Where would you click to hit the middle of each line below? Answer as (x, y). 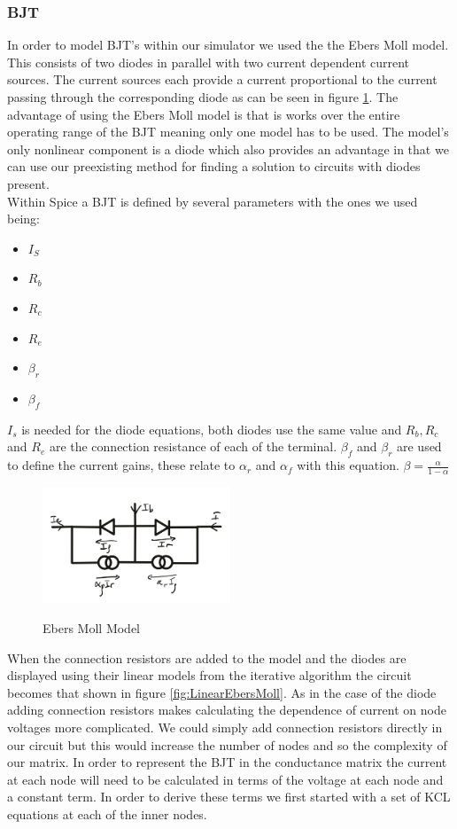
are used (419, 446)
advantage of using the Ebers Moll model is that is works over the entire (204, 114)
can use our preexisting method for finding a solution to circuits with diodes (214, 166)
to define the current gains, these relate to (121, 465)
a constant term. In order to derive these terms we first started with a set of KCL (229, 797)
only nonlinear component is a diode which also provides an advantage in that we (228, 149)
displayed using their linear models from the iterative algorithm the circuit (209, 675)
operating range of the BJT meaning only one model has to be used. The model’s (228, 132)
